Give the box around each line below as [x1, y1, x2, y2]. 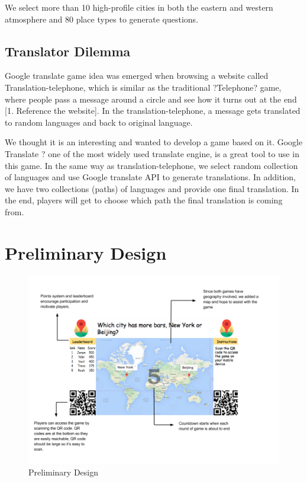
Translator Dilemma [5, 42, 131, 60]
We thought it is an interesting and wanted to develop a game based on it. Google [5, 136, 303, 148]
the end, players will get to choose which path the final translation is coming [5, 194, 283, 206]
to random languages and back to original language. [5, 116, 193, 128]
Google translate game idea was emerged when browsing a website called [5, 69, 269, 82]
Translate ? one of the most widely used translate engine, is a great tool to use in [5, 147, 299, 159]
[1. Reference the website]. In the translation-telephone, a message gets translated [5, 104, 300, 117]
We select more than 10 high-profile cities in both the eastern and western [5, 1, 273, 13]
